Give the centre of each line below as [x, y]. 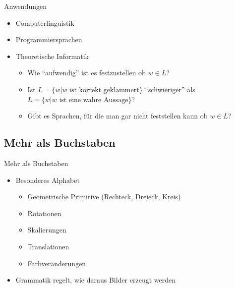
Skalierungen [47, 230]
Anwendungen [25, 6]
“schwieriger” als [170, 89]
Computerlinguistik [45, 23]
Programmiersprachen [49, 39]
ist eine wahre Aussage [94, 100]
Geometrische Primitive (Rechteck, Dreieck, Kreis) [104, 197]
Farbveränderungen [57, 263]
